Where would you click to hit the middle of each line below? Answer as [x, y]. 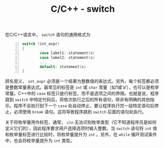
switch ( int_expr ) [41, 44]
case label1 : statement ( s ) [67, 53]
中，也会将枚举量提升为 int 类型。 [40, 141]
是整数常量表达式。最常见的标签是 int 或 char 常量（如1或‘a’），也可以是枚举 [82, 87]
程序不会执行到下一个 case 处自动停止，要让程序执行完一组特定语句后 [84, 106]
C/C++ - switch [83, 9]
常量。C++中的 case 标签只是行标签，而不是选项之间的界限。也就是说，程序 [82, 94]
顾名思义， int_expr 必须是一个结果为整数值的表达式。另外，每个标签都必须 [82, 81]
